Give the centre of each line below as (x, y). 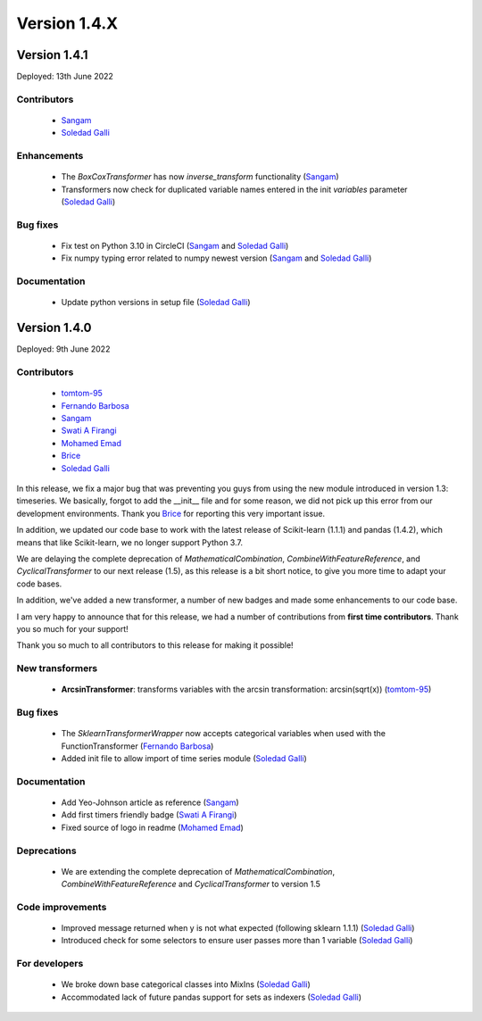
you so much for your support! (72, 628)
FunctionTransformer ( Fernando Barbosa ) (137, 746)
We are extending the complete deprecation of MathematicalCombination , (198, 871)
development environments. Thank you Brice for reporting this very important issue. (171, 513)
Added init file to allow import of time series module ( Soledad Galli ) (184, 759)
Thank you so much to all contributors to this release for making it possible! (155, 645)
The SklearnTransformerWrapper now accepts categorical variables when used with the (223, 734)
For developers (50, 964)
